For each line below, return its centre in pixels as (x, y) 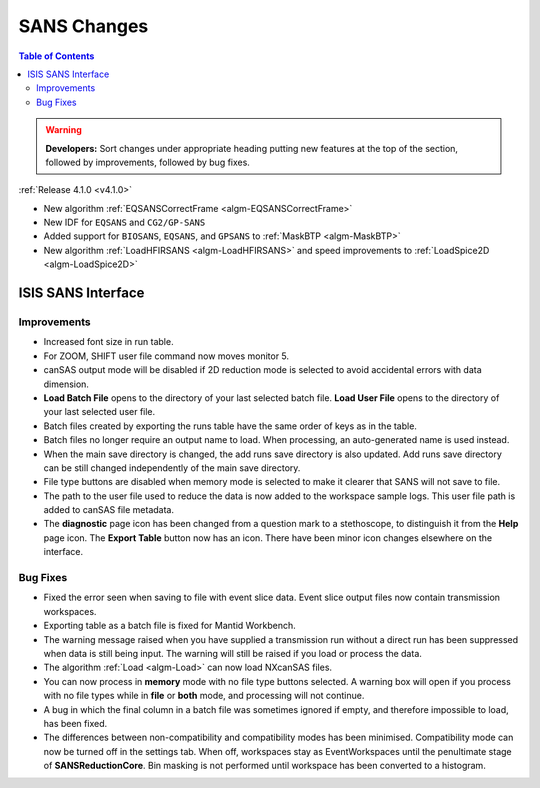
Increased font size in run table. (108, 342)
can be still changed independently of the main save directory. (172, 467)
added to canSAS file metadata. (109, 510)
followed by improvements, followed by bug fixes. (147, 162)
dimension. (66, 384)
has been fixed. (75, 723)
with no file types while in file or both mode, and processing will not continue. (204, 696)
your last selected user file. (99, 412)
